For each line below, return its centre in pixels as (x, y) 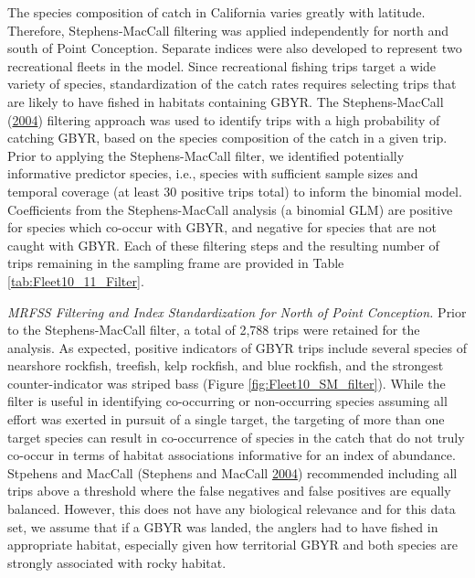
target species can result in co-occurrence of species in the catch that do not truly (236, 437)
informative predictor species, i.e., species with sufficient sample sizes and (213, 173)
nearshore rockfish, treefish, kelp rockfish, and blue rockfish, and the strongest (226, 365)
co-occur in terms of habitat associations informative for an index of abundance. (232, 455)
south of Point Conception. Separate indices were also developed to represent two (235, 48)
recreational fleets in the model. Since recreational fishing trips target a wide (222, 65)
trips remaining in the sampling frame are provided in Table (176, 263)
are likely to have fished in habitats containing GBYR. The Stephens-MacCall (226, 101)
